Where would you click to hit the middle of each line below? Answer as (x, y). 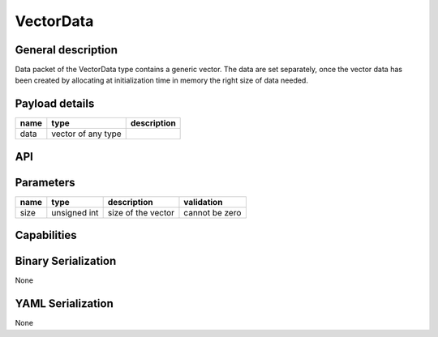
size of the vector (141, 212)
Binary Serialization (66, 261)
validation (203, 202)
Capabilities (46, 235)
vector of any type (86, 134)
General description (66, 50)
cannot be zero (213, 212)
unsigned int (75, 212)
